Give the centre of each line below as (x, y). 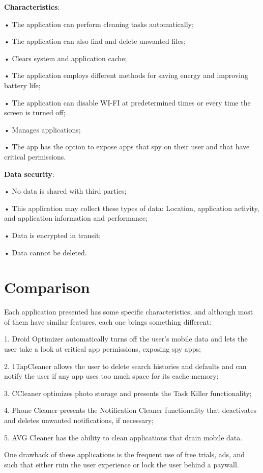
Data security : (29, 174)
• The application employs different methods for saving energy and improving (126, 75)
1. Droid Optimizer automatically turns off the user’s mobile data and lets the (126, 339)
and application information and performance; (76, 218)
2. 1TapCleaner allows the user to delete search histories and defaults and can (125, 366)
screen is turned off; (35, 112)
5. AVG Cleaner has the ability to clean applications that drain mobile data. (123, 437)
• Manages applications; (42, 129)
